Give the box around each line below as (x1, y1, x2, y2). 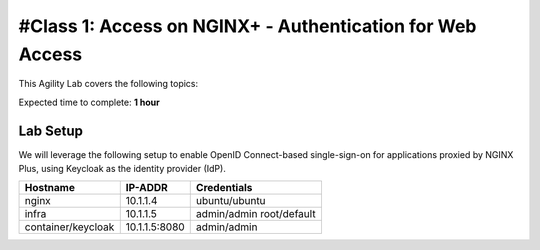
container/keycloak (24, 220, 115, 234)
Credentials (195, 181, 253, 195)
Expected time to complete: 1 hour (18, 96, 160, 108)
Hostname (24, 181, 75, 195)
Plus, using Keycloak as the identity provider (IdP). (18, 163, 227, 175)
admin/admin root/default (195, 207, 316, 221)
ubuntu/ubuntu (195, 194, 266, 208)
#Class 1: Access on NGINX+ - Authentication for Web (18, 15, 477, 37)
